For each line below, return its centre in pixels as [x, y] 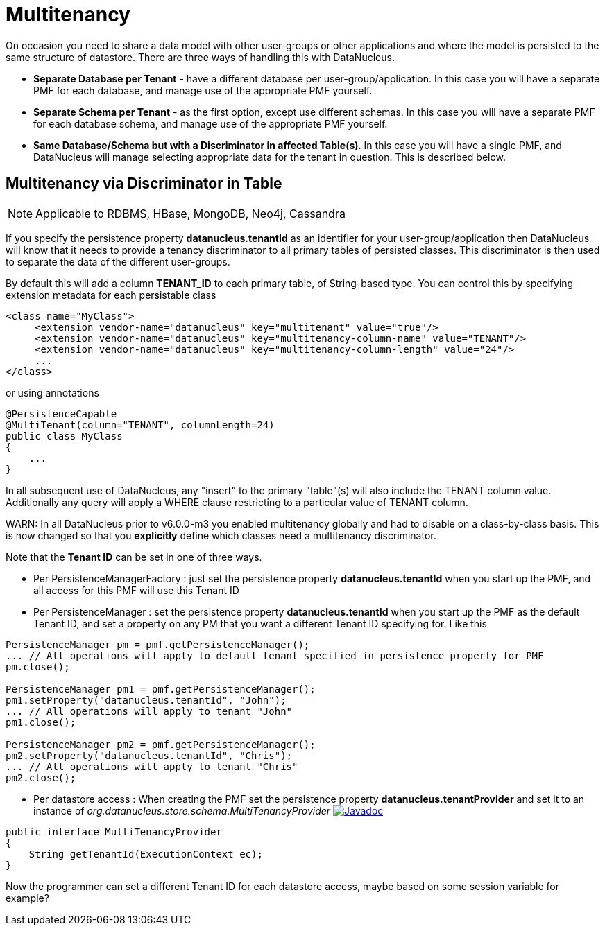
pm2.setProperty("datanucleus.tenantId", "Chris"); [149, 755]
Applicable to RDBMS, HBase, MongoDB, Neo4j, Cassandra [190, 213]
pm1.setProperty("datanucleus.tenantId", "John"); [146, 700]
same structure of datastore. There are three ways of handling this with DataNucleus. [200, 57]
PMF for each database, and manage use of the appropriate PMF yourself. [203, 90]
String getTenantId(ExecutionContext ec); [146, 854]
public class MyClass [64, 436]
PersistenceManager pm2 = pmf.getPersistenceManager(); [161, 744]
